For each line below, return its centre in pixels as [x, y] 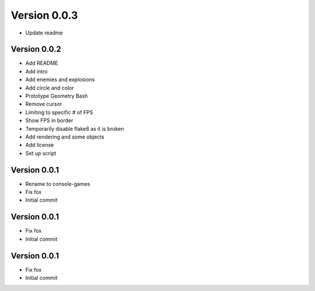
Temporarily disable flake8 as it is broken [75, 129]
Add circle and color [50, 88]
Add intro [36, 71]
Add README [42, 63]
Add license [40, 145]
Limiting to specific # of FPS [59, 112]
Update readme [44, 33]
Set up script [41, 153]
